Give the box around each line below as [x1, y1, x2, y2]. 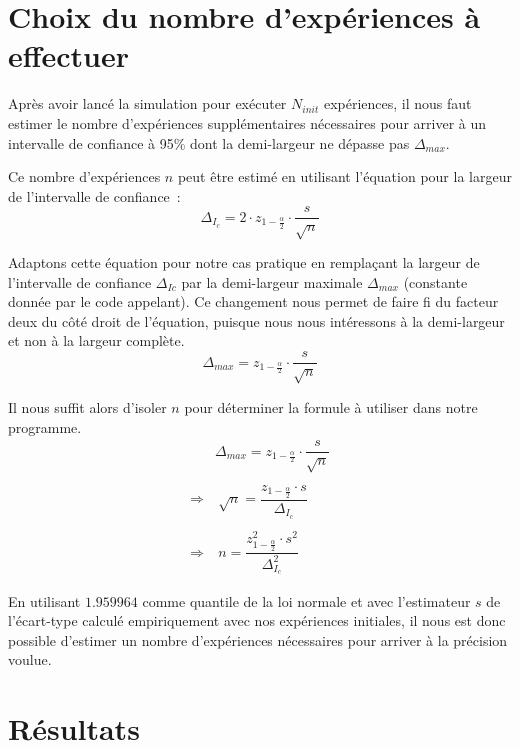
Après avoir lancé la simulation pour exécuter [8, 93, 287, 114]
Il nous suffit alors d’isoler [8, 396, 167, 417]
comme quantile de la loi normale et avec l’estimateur [142, 590, 471, 611]
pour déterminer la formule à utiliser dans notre [184, 396, 478, 417]
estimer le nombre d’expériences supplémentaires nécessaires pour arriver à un [8, 112, 487, 133]
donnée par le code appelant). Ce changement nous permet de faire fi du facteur [8, 291, 499, 312]
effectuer [8, 35, 130, 76]
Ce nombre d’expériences [8, 166, 161, 187]
